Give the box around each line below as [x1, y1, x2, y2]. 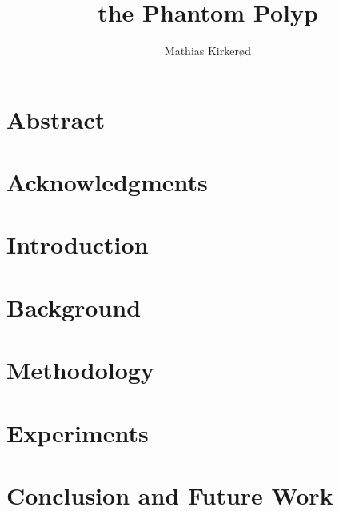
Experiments [6, 416, 149, 449]
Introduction [6, 228, 149, 261]
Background [6, 290, 142, 323]
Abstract [6, 102, 106, 135]
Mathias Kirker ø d [164, 42, 252, 59]
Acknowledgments [6, 166, 208, 198]
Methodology [6, 353, 154, 386]
